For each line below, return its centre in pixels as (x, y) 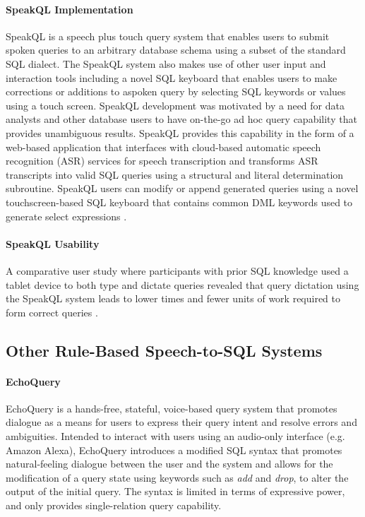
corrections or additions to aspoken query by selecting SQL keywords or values (176, 91)
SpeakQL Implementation (70, 9)
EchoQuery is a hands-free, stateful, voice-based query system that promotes (172, 408)
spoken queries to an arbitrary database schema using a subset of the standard (176, 50)
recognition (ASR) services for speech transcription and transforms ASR (162, 161)
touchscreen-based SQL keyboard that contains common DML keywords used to (179, 202)
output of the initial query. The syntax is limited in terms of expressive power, (175, 491)
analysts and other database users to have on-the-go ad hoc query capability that (181, 119)
